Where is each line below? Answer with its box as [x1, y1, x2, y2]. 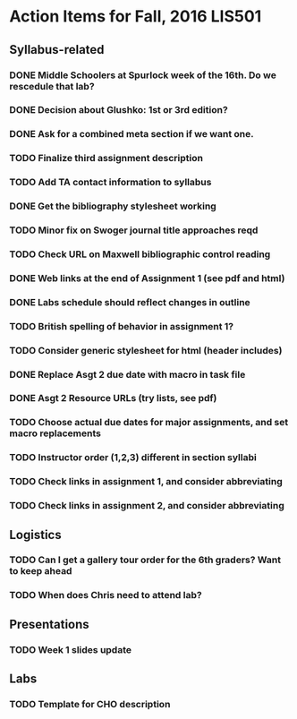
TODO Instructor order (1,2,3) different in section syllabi [9, 451, 257, 464]
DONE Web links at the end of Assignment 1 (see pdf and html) [9, 271, 285, 284]
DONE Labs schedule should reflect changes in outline [9, 295, 250, 308]
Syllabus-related [9, 42, 105, 57]
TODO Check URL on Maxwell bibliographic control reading [9, 248, 271, 261]
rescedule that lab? [9, 80, 96, 92]
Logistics [9, 526, 62, 543]
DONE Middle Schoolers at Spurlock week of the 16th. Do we [9, 69, 277, 81]
